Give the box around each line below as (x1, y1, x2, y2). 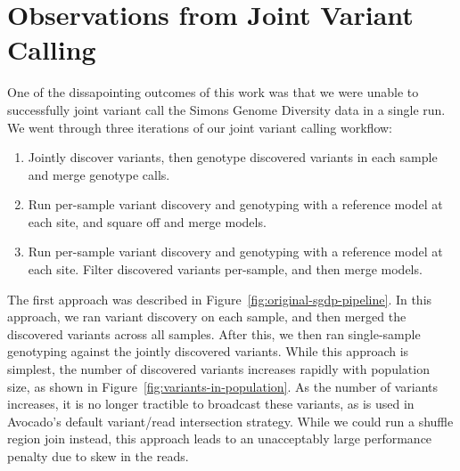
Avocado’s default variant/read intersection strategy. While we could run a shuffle (7, 411, 454, 430)
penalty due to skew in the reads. (7, 447, 189, 465)
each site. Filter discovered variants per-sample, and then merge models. (28, 260, 423, 279)
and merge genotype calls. (28, 165, 170, 183)
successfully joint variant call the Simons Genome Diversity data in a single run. (7, 100, 446, 118)
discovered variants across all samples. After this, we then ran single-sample (7, 324, 421, 343)
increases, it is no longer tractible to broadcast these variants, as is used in (7, 394, 415, 413)
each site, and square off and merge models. (28, 212, 267, 231)
